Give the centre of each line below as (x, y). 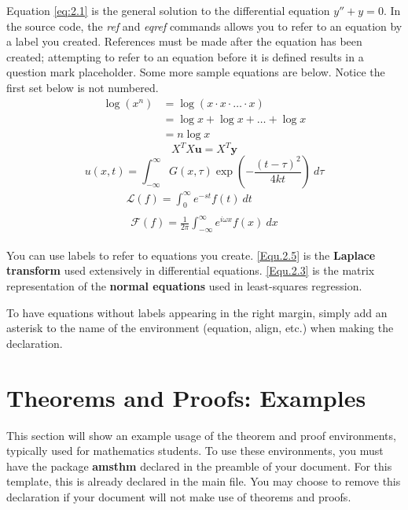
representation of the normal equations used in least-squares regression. (184, 286)
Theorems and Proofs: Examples (186, 397)
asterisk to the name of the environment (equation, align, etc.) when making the (200, 328)
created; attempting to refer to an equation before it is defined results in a (185, 56)
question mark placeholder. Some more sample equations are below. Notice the (196, 72)
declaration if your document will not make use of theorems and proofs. (179, 496)
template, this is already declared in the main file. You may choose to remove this (204, 481)
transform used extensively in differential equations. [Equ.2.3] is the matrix (191, 270)
